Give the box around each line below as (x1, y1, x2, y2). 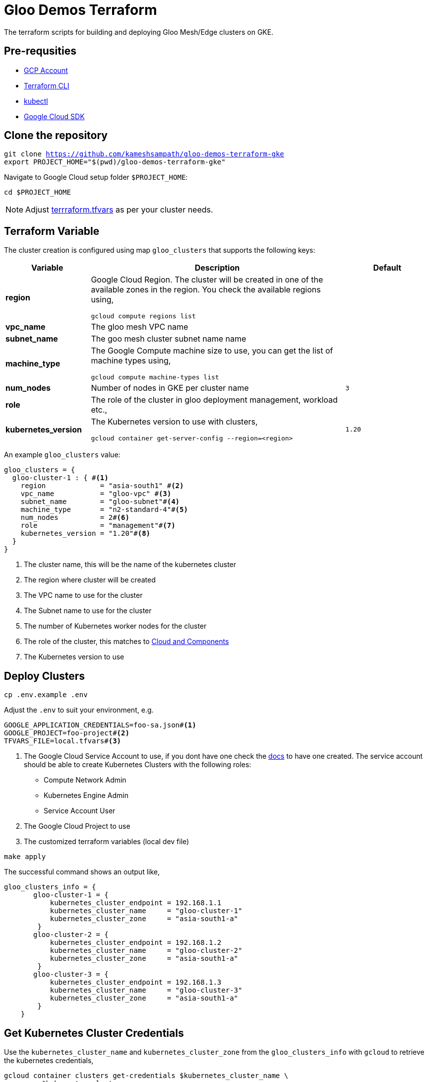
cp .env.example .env (4, 691, 88, 699)
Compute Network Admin (44, 776, 126, 785)
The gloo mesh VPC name (91, 322, 188, 332)
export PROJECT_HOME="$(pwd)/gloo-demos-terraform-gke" (4, 158, 226, 166)
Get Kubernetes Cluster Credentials (4, 1026, 184, 1039)
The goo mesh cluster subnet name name (91, 334, 246, 344)
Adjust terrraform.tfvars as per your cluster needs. (25, 205, 213, 215)
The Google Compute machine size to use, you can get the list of (91, 346, 333, 356)
